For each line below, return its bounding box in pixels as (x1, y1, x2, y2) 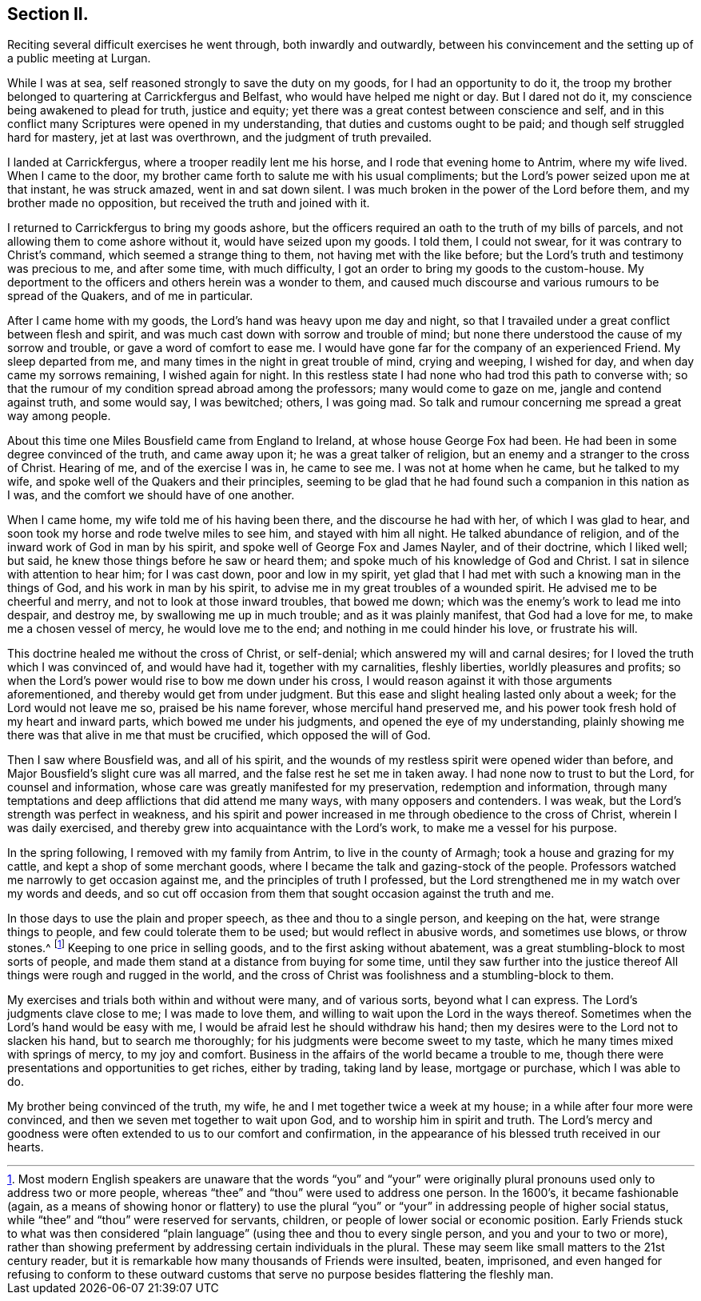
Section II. (7, 4, 89, 24)
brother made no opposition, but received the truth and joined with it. (7, 196, 370, 210)
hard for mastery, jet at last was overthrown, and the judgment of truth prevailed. (7, 130, 432, 145)
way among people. (7, 409, 111, 423)
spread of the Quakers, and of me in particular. (7, 289, 253, 303)
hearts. (7, 1140, 44, 1155)
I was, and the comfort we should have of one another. (7, 488, 295, 502)
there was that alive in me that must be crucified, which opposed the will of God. (7, 728, 431, 743)
